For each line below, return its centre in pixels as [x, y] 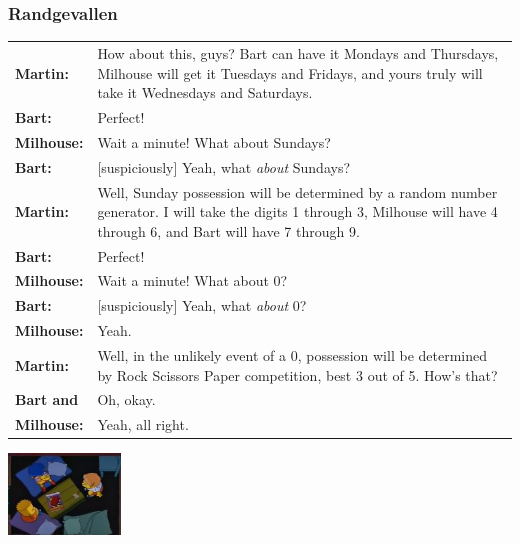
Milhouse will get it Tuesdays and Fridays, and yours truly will [290, 72]
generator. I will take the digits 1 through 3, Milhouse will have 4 [297, 211]
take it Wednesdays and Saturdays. [205, 92]
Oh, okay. [126, 399]
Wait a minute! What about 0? [192, 280]
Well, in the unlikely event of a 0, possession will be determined [292, 354]
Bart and [47, 399]
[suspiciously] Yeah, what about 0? [202, 305]
